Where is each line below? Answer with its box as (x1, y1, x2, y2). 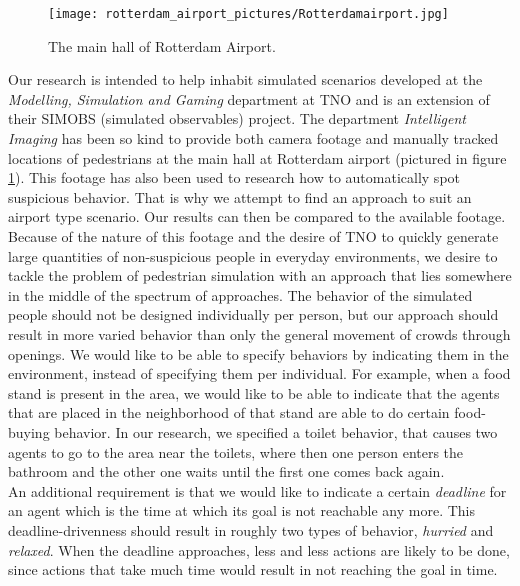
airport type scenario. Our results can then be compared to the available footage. (8, 206, 506, 227)
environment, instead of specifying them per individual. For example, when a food (8, 363, 511, 384)
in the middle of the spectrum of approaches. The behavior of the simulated (8, 284, 473, 305)
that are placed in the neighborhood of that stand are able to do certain (8, 402, 450, 423)
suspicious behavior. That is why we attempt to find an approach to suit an (8, 186, 472, 207)
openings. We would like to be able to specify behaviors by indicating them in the (8, 343, 509, 364)
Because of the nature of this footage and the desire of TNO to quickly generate (8, 226, 499, 246)
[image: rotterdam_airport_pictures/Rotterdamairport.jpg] (48, 7, 449, 21)
